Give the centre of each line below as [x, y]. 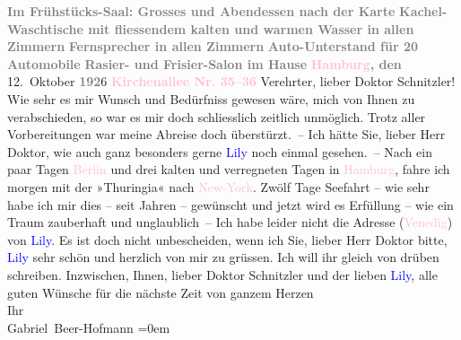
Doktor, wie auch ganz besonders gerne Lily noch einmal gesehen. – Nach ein [220, 151]
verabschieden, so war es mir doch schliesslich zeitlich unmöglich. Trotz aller [217, 116]
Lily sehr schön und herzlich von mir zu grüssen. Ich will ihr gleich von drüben [223, 257]
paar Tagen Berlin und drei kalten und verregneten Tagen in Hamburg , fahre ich [229, 169]
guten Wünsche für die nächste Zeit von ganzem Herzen [161, 292]
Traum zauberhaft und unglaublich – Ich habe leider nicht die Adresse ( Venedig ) [230, 222]
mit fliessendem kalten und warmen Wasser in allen [251, 28]
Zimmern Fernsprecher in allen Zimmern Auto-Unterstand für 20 [213, 46]
